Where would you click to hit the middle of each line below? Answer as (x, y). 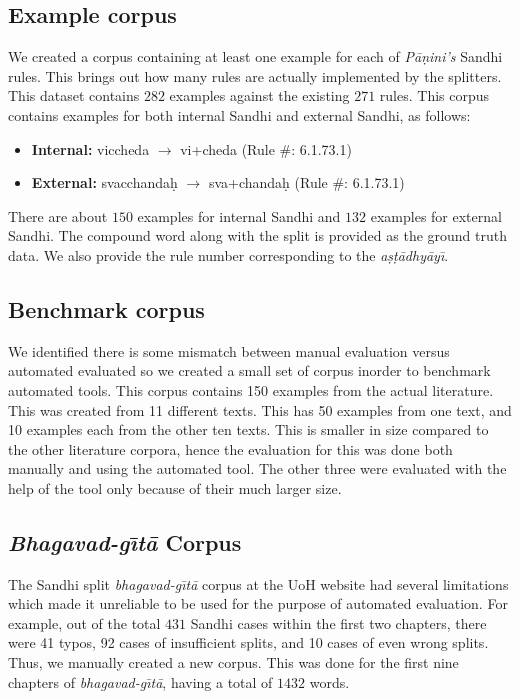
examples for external (436, 215)
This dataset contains (74, 95)
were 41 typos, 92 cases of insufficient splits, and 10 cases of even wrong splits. (248, 642)
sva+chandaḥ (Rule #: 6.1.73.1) (306, 182)
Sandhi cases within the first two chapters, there (338, 622)
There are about (58, 215)
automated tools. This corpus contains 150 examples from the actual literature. (251, 389)
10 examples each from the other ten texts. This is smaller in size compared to (248, 429)
